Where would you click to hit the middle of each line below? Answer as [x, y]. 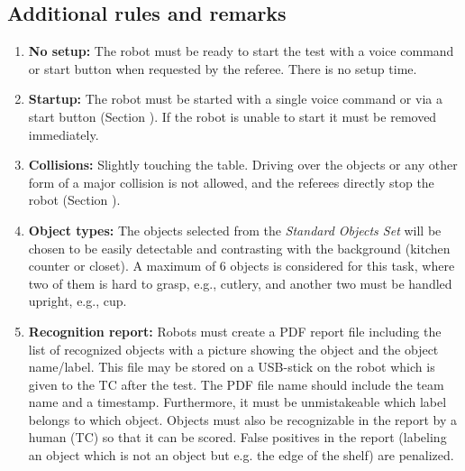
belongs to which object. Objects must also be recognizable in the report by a [243, 419]
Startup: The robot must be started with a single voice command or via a [235, 99]
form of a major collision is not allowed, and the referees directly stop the [231, 182]
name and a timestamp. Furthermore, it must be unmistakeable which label [237, 402]
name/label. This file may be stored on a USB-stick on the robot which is [232, 367]
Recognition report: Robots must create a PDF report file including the [235, 331]
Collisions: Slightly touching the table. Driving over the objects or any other [243, 165]
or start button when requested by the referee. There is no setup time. [223, 68]
